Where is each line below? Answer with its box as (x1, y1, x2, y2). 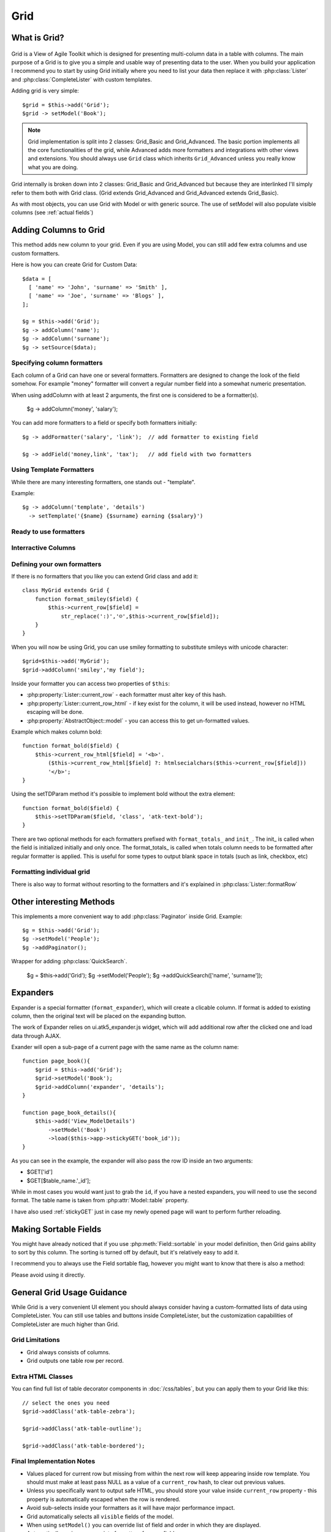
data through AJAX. (11, 1032, 61, 1039)
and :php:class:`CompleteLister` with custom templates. (11, 75, 153, 83)
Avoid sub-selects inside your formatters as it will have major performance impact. (26, 1504, 235, 1512)
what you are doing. (28, 163, 78, 171)
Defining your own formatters (11, 559, 102, 568)
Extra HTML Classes (11, 1372, 74, 1381)
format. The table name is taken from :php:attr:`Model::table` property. (11, 1197, 189, 1204)
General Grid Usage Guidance (11, 1287, 127, 1297)
